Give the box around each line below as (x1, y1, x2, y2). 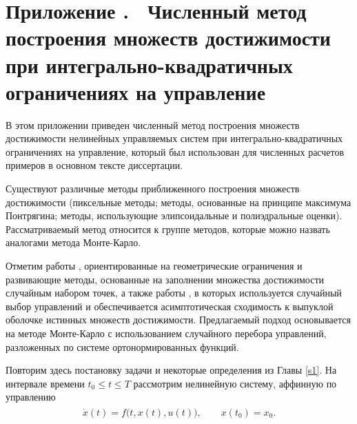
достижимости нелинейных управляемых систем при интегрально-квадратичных (6, 131, 343, 145)
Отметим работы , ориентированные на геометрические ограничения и (6, 259, 303, 273)
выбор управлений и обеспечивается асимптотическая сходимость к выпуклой (6, 299, 334, 313)
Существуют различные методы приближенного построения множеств (6, 181, 300, 196)
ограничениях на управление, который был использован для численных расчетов (6, 144, 345, 159)
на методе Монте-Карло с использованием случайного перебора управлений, (6, 326, 327, 340)
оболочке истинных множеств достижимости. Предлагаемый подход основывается (6, 312, 351, 327)
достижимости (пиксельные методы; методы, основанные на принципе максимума (6, 194, 351, 209)
